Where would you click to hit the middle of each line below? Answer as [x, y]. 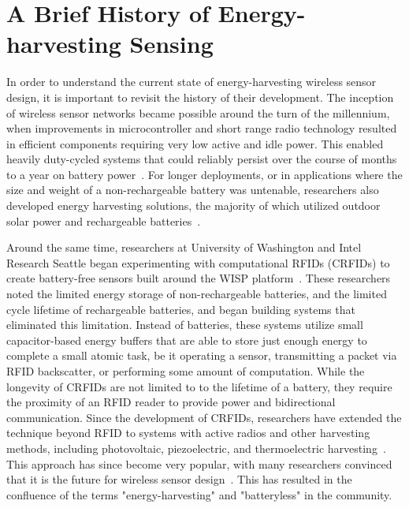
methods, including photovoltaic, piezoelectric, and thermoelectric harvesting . [196, 448]
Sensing [171, 44]
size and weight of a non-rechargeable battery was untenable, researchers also [193, 190]
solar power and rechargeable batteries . [104, 220]
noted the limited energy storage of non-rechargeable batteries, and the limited [197, 294]
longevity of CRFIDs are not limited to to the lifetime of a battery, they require [199, 386]
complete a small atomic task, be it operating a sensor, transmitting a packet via [202, 355]
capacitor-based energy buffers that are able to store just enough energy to [187, 340]
